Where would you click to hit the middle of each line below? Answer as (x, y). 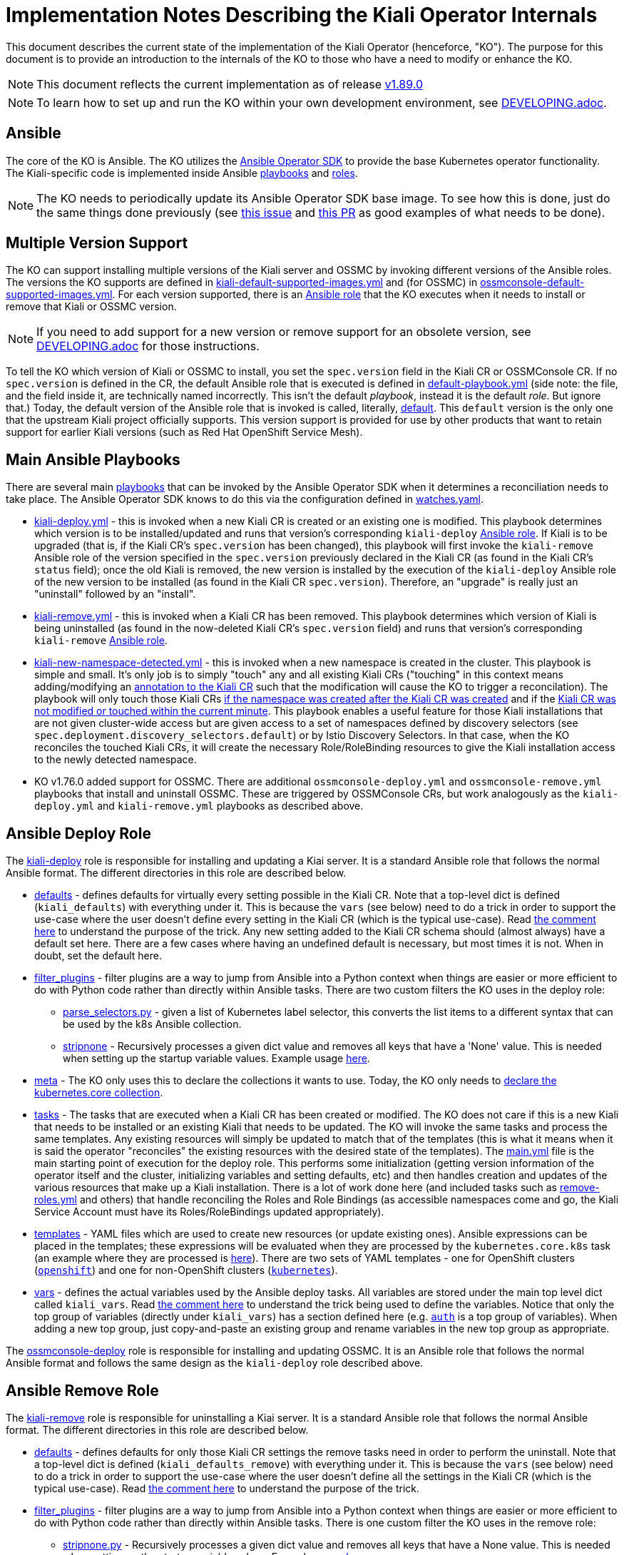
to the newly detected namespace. (116, 760)
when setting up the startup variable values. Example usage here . (216, 1059)
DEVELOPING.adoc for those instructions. (148, 346)
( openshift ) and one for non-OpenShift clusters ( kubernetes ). (186, 1270)
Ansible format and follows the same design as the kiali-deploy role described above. (215, 1363)
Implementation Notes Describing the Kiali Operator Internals (302, 15)
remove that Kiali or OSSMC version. (91, 307)
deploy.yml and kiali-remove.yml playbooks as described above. (199, 806)
